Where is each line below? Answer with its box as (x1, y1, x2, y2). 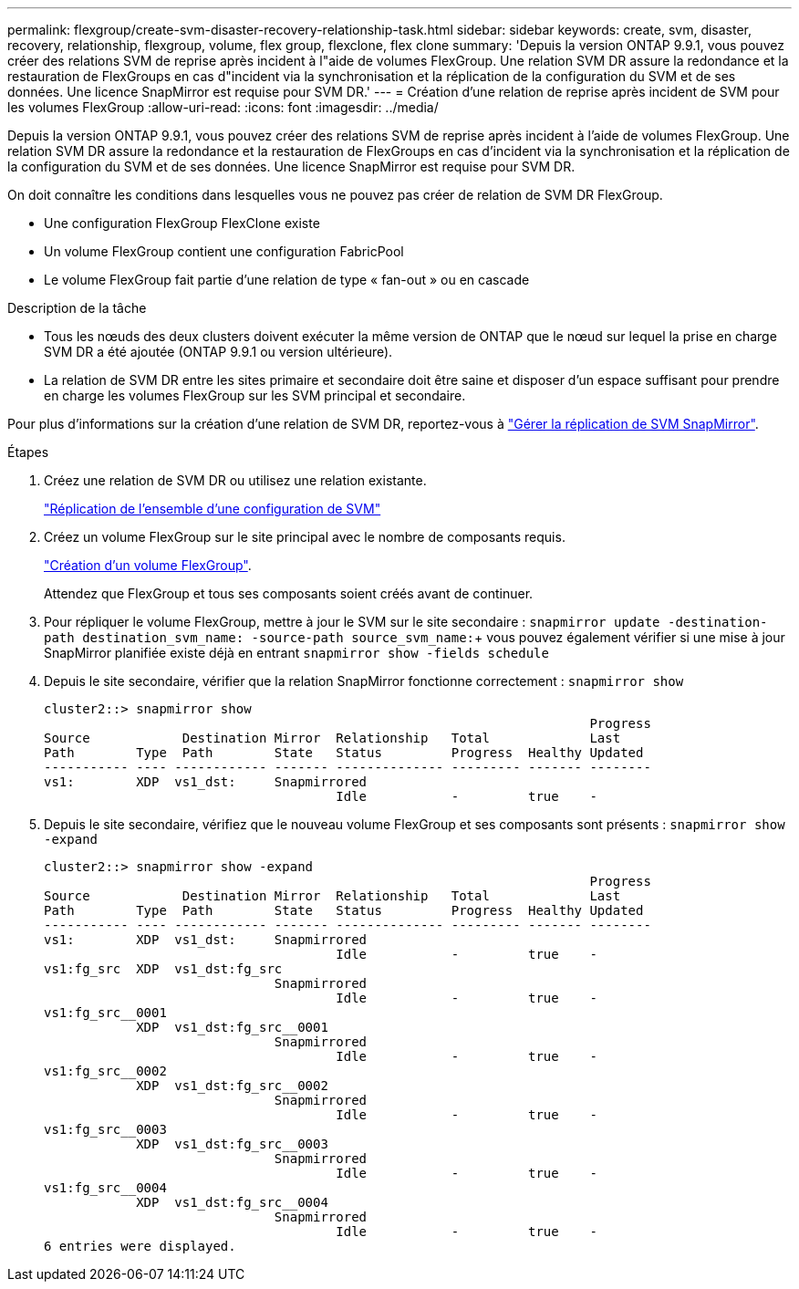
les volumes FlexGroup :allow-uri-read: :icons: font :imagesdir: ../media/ (7, 99, 439, 115)
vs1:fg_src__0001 (44, 1005, 167, 1020)
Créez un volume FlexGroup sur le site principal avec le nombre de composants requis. (44, 529, 566, 545)
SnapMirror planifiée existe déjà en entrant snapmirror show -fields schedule (44, 645, 549, 660)
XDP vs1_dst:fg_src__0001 (136, 1020, 328, 1034)
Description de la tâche (7, 300, 147, 316)
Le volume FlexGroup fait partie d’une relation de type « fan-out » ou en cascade (44, 272, 530, 287)
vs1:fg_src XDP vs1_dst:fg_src (44, 962, 283, 976)
